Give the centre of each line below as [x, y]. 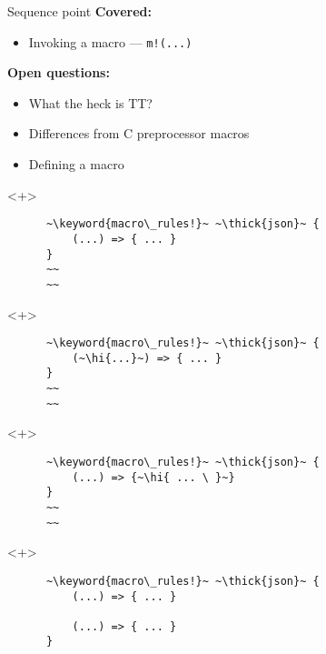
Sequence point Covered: [79, 11]
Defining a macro [76, 164]
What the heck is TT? [90, 102]
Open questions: [59, 72]
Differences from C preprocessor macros [139, 133]
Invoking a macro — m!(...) [110, 41]
